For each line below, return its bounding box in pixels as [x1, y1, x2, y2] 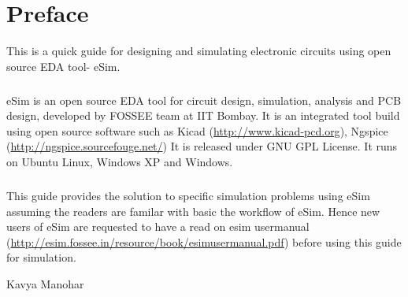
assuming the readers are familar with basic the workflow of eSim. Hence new [6, 202, 380, 219]
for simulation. [6, 249, 76, 265]
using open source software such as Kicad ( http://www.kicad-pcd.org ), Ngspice [6, 122, 388, 139]
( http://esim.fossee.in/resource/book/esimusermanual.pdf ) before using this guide [6, 233, 402, 250]
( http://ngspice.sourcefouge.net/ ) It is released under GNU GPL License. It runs [6, 138, 398, 154]
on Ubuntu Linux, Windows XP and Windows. [6, 154, 233, 170]
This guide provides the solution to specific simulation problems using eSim [6, 187, 370, 204]
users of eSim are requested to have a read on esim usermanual [6, 218, 310, 235]
